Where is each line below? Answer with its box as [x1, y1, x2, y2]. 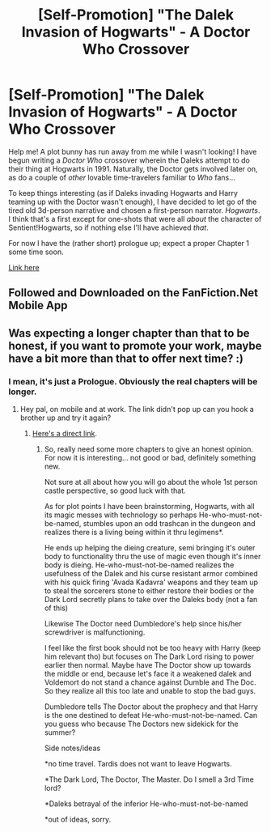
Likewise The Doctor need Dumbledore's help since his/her [44, 619, 242, 629]
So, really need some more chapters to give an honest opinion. [44, 444, 253, 454]
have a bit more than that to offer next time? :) [8, 351, 244, 365]
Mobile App [8, 299, 68, 312]
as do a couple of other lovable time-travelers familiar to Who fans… [8, 172, 236, 182]
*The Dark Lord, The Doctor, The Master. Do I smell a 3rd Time [44, 775, 255, 784]
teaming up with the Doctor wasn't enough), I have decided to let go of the [8, 197, 257, 206]
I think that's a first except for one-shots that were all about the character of [8, 214, 262, 223]
